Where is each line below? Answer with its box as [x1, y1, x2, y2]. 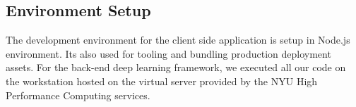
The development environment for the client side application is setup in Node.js [6, 32, 350, 47]
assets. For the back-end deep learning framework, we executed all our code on [6, 60, 346, 75]
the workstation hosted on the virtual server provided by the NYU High [6, 73, 318, 88]
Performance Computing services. [6, 87, 150, 102]
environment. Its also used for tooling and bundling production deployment [6, 46, 331, 61]
